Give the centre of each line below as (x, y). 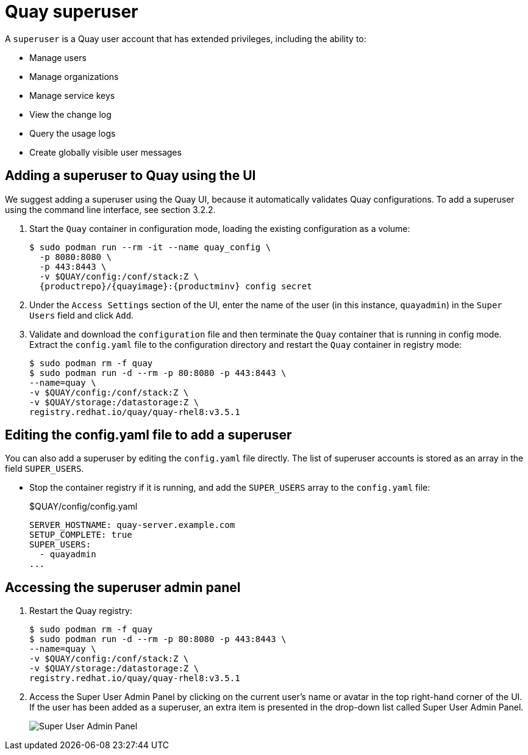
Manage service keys (72, 95)
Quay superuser (72, 12)
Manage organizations (74, 76)
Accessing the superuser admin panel (123, 587)
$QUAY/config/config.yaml (84, 507)
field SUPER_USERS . (45, 469)
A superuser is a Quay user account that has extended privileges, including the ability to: (186, 38)
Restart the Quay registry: (81, 611)
